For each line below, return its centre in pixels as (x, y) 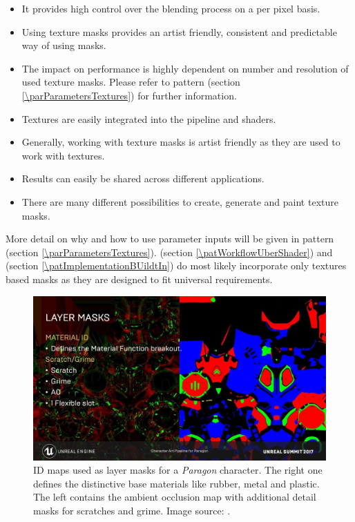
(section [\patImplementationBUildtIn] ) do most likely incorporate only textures (176, 265)
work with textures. (63, 155)
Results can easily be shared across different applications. (143, 178)
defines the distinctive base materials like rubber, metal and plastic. (176, 483)
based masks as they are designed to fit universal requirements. (139, 279)
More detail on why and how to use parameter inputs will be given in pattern (170, 239)
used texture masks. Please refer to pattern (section (131, 82)
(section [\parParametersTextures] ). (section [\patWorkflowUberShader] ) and (169, 252)
